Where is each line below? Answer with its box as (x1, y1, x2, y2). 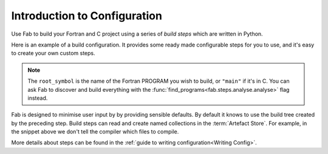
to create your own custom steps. (11, 50, 95, 57)
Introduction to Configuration (11, 9, 162, 22)
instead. (27, 94, 48, 101)
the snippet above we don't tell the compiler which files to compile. (11, 128, 179, 135)
